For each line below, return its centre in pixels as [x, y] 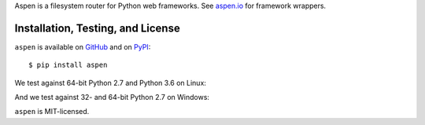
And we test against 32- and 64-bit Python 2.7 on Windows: [112, 97]
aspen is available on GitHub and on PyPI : [83, 46]
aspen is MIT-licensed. [52, 112]
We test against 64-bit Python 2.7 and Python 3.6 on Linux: [110, 83]
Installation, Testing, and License [97, 28]
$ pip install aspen [68, 65]
